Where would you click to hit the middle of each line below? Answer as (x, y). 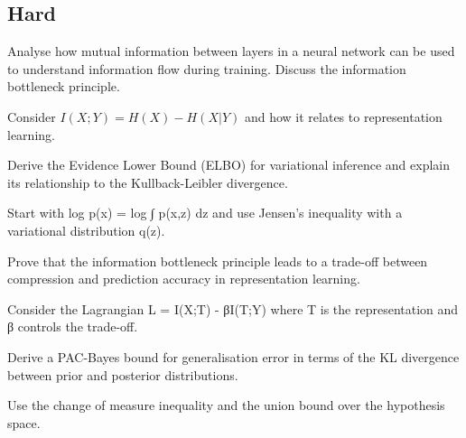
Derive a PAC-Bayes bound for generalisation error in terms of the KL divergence (233, 356)
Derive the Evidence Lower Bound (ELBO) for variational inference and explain (229, 165)
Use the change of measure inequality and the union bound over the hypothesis (226, 405)
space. (24, 422)
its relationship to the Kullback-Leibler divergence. (148, 182)
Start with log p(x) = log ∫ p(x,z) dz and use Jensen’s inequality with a (205, 213)
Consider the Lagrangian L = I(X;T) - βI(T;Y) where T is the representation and (233, 308)
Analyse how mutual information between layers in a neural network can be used (231, 51)
